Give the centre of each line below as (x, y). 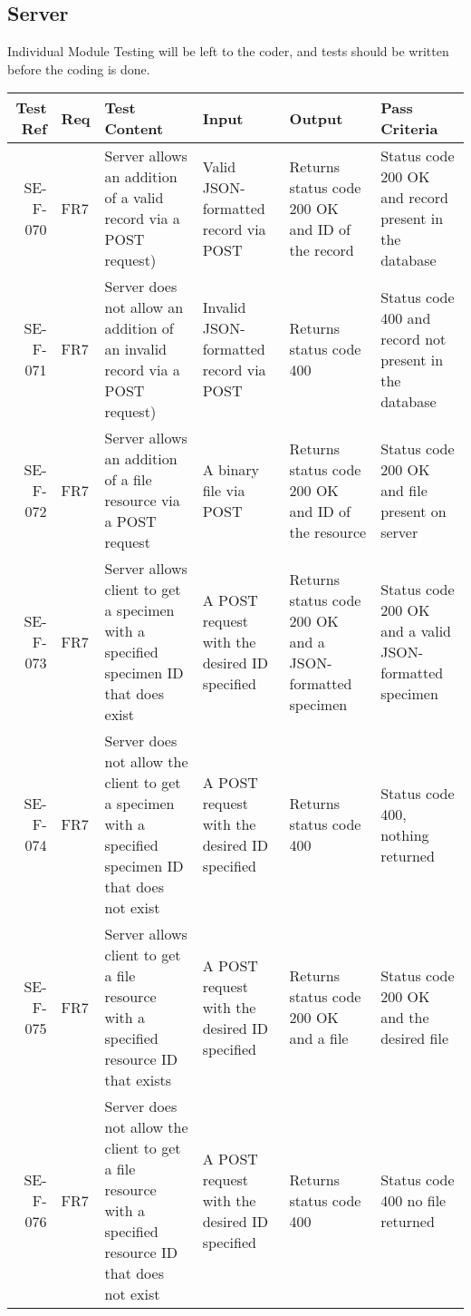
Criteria (409, 129)
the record (322, 249)
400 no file (413, 1200)
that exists (138, 1080)
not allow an (144, 307)
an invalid (135, 349)
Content (134, 129)
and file (404, 490)
